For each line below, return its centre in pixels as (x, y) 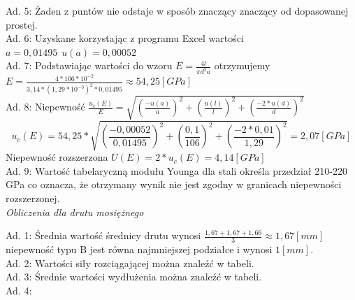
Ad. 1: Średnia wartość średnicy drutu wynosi (103, 235)
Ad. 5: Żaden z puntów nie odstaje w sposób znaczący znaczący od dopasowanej (177, 10)
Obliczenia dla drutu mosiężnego (75, 212)
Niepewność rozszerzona (57, 157)
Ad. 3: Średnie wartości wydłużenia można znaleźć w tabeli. (134, 277)
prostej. (22, 24)
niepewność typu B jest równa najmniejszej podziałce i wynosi (139, 249)
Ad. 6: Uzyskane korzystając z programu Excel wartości (125, 38)
